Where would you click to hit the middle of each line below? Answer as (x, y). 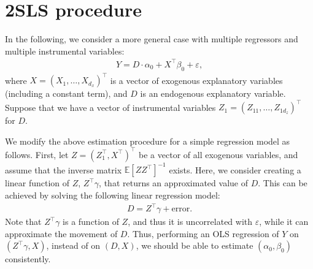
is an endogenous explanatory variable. (213, 93)
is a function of (91, 222)
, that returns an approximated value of (173, 183)
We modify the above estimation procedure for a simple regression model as (148, 141)
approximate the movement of (61, 233)
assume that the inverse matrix (64, 169)
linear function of (37, 183)
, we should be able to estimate (195, 245)
